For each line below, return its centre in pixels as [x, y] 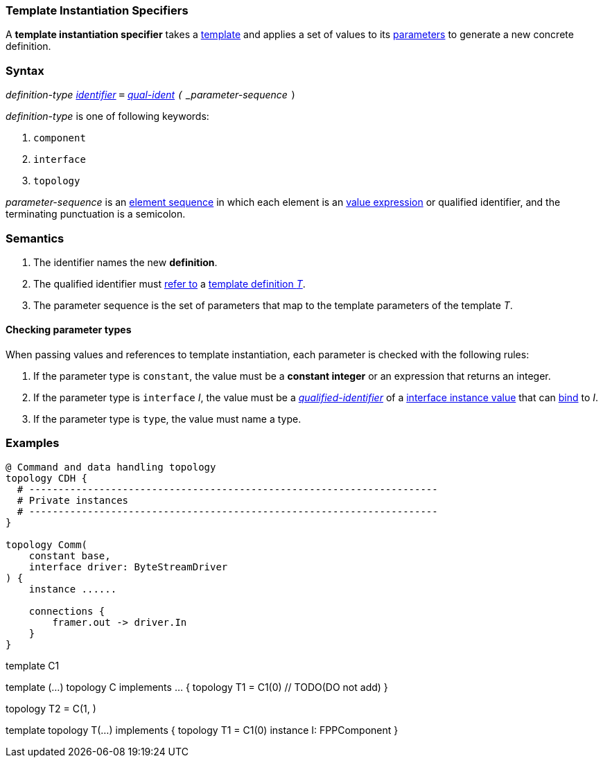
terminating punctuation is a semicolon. [96, 214]
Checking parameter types [69, 330]
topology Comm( [47, 544]
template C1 [33, 665]
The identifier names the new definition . [125, 262]
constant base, [70, 555]
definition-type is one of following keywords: [107, 116]
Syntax [25, 70]
